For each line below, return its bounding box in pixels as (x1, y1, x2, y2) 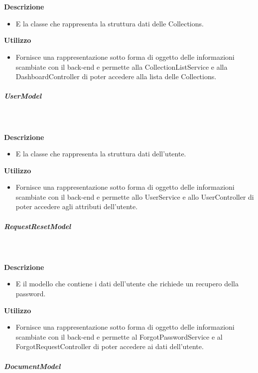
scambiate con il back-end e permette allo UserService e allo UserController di (15, 191, 254, 202)
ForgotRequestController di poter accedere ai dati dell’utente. (15, 341, 204, 352)
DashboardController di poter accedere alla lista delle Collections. (15, 71, 217, 82)
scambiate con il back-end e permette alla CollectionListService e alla (15, 61, 228, 72)
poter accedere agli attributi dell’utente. (15, 201, 138, 212)
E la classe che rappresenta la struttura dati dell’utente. (15, 148, 186, 159)
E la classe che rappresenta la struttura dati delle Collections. (15, 18, 204, 28)
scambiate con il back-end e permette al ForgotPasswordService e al (15, 331, 223, 342)
